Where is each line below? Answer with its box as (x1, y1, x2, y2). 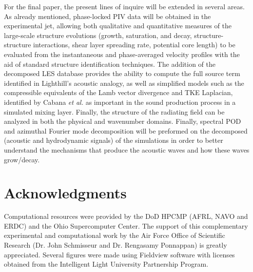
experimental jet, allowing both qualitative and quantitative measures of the (4, 20, 232, 31)
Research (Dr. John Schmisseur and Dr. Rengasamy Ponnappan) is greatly (4, 240, 227, 250)
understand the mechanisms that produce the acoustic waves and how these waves (4, 144, 250, 155)
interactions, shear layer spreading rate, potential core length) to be (33, 39, 235, 50)
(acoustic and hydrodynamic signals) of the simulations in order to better (4, 135, 223, 145)
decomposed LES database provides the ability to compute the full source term (4, 68, 240, 78)
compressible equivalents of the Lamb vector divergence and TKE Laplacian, (4, 87, 233, 97)
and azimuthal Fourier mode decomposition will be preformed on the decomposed (4, 125, 248, 136)
